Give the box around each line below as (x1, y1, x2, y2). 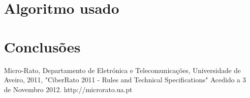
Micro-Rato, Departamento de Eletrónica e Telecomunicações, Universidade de (4, 65, 241, 75)
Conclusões (4, 36, 81, 56)
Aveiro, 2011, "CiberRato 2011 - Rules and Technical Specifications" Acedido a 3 (4, 74, 246, 85)
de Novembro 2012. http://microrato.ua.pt (4, 84, 132, 94)
